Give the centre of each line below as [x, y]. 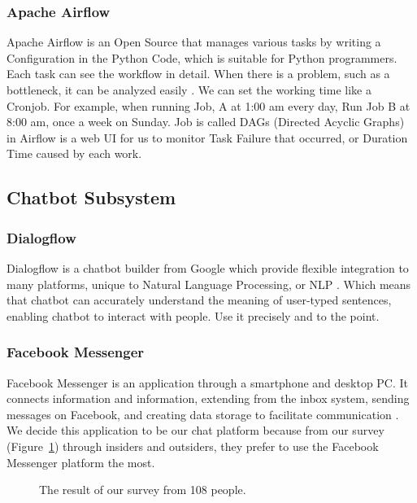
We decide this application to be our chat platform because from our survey [195, 430]
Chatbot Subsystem [91, 197]
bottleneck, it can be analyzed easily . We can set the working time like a [189, 90]
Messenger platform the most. [81, 462]
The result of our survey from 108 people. [143, 490]
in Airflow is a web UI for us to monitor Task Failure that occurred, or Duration [207, 137]
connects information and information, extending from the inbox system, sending [208, 398]
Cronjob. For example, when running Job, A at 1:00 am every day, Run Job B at [208, 105]
